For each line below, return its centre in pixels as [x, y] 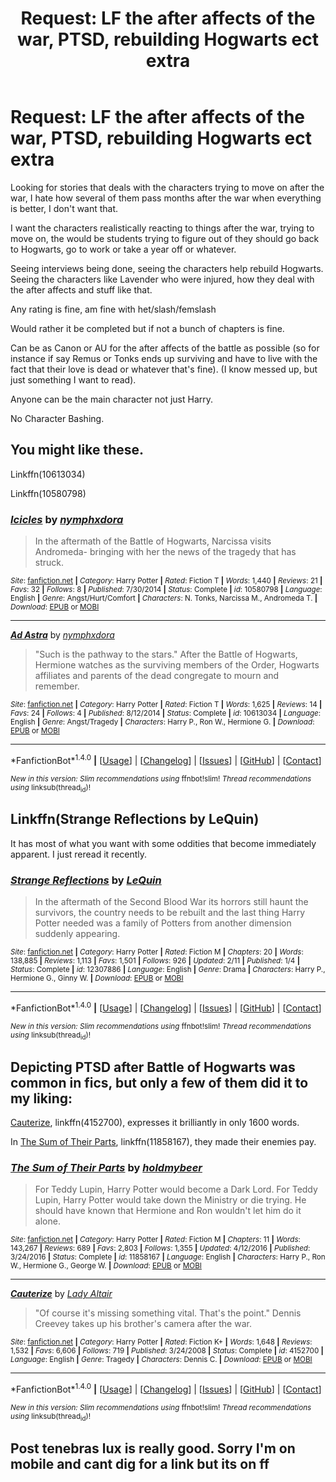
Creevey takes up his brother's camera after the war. [143, 1324]
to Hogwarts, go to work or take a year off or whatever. [123, 249]
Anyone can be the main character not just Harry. [112, 399]
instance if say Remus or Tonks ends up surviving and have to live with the [164, 358]
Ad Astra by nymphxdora [62, 635]
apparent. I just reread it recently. [79, 854]
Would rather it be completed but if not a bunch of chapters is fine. [147, 328]
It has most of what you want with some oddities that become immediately [163, 843]
